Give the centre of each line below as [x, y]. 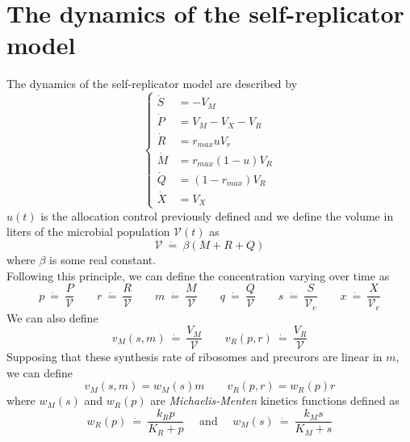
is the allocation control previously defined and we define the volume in [217, 215]
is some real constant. [103, 259]
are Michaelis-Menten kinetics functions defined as [275, 400]
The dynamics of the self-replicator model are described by [152, 84]
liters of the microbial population [88, 232]
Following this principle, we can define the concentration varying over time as [198, 275]
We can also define [52, 317]
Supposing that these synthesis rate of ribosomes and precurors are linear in [195, 357]
